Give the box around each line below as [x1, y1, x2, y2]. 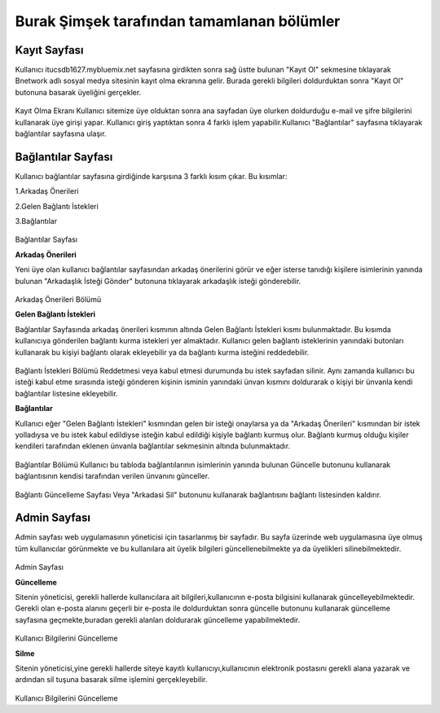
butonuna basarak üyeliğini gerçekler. [15, 87, 142, 97]
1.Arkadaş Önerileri [15, 186, 79, 196]
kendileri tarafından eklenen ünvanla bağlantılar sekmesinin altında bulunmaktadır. [15, 441, 291, 451]
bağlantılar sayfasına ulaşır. [15, 129, 107, 138]
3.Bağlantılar [15, 217, 57, 226]
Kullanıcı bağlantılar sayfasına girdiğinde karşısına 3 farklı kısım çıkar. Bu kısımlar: [15, 171, 288, 181]
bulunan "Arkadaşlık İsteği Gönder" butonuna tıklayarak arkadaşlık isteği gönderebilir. [15, 276, 301, 286]
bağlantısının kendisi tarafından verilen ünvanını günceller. [15, 471, 210, 481]
